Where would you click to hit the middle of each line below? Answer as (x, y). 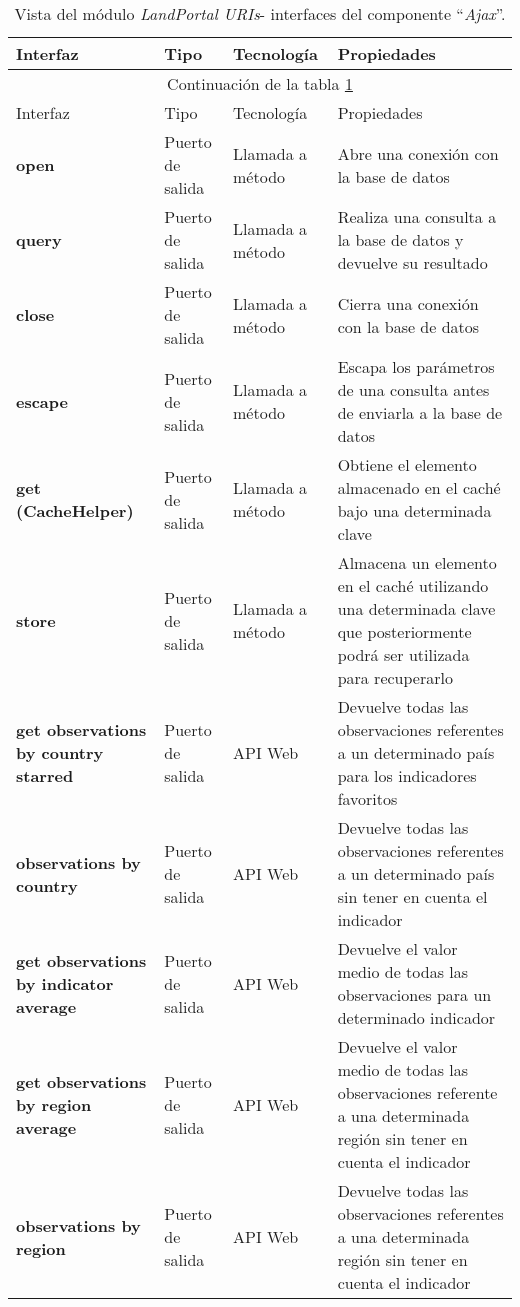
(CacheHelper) (75, 510)
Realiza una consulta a (417, 216)
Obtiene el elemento (407, 464)
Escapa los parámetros (416, 366)
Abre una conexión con (418, 153)
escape (42, 401)
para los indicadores (407, 775)
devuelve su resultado (412, 262)
